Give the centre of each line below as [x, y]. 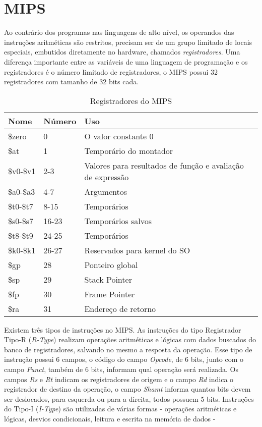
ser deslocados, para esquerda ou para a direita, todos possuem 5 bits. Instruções [129, 398]
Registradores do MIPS [131, 100]
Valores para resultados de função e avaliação [164, 165]
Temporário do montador [129, 150]
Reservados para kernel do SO [137, 250]
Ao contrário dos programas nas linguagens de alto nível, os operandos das [119, 32]
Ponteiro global [111, 264]
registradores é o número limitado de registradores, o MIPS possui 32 [111, 71]
